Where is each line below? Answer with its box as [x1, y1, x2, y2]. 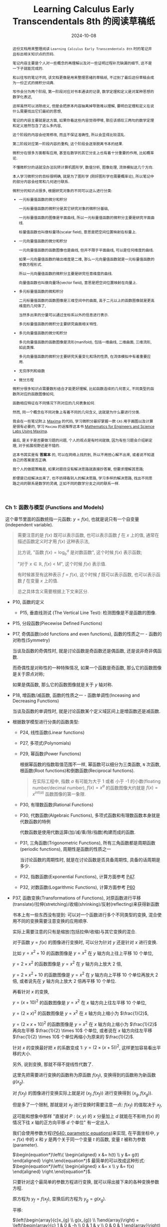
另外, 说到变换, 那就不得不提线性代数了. [12, 1061, 93, 1067]
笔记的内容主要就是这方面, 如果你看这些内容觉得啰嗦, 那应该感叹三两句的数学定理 [12, 118, 155, 123]
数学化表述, [12, 94, 32, 100]
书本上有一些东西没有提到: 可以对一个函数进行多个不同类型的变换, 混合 [12, 912, 158, 918]
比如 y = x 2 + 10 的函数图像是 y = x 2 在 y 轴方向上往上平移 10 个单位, [12, 949, 154, 956]
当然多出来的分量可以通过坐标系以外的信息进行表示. [19, 312, 109, 318]
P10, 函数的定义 [12, 599, 44, 605]
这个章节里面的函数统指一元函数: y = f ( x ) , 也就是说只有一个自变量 [5, 516, 140, 522]
